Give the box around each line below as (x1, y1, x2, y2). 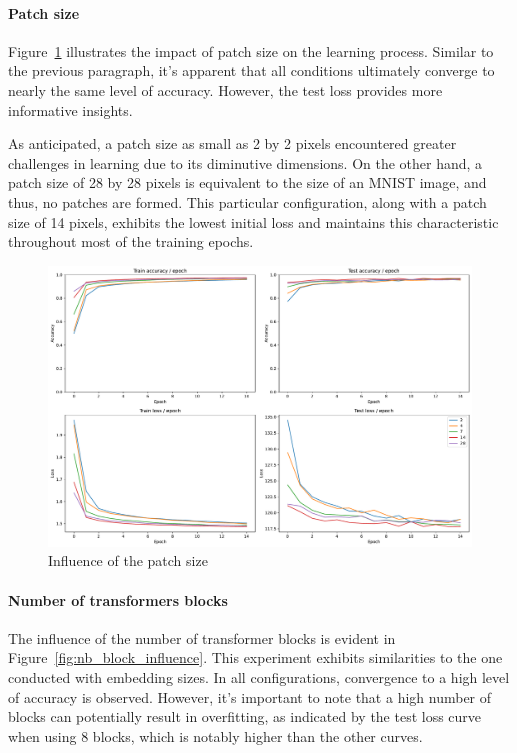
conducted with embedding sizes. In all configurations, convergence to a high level (8, 667, 510, 688)
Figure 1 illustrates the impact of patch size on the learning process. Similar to (8, 40, 494, 61)
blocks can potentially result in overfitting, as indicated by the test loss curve (8, 706, 482, 727)
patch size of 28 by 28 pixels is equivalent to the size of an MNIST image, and (8, 172, 487, 193)
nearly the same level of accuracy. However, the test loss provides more (8, 79, 443, 100)
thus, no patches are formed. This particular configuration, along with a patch (8, 191, 487, 212)
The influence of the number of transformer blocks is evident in (8, 627, 396, 648)
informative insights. (8, 99, 133, 120)
